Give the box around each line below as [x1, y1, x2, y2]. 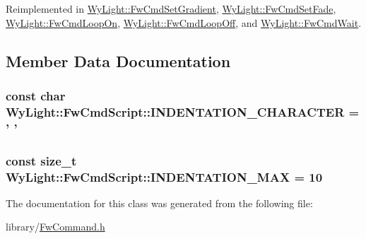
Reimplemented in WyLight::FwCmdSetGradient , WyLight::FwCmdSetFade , [6, 1, 336, 16]
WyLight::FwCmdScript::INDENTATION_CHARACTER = [6, 103, 360, 120]
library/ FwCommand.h [6, 219, 105, 234]
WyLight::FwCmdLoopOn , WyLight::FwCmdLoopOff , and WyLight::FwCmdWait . [6, 15, 362, 30]
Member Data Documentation [6, 49, 231, 71]
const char [6, 86, 66, 104]
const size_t [6, 151, 77, 169]
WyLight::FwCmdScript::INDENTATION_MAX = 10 [6, 168, 323, 185]
